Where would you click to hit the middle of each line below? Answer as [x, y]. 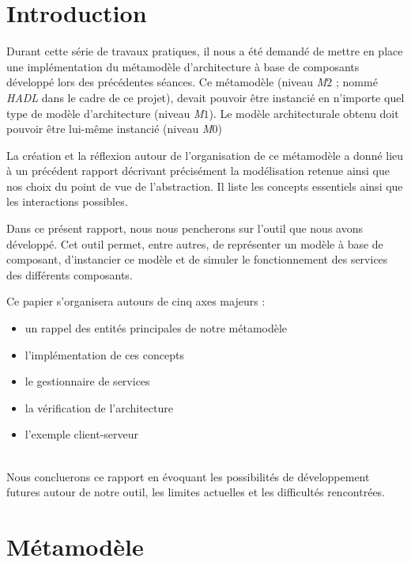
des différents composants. [70, 274]
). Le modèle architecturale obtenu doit [304, 113]
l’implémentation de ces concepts [104, 354]
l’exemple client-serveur [82, 434]
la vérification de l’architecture [99, 407]
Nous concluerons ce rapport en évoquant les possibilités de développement [188, 476]
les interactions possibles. [67, 201]
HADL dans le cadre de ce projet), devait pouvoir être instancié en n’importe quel [205, 97]
